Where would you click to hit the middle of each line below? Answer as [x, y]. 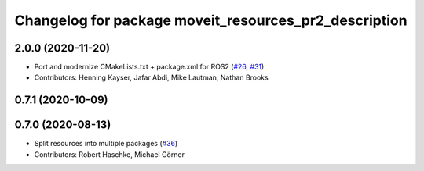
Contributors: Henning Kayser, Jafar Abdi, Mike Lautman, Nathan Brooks [151, 77]
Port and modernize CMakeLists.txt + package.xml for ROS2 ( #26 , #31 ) [149, 67]
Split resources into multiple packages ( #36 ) [106, 144]
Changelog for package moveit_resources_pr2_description [211, 20]
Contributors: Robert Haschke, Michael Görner [109, 154]
